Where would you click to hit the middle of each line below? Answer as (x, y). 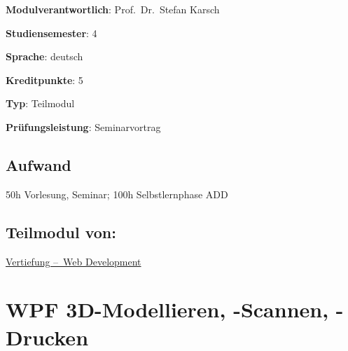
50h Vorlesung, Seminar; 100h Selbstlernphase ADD (117, 194)
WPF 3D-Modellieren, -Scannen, (167, 309)
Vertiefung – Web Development (74, 261)
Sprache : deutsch (44, 56)
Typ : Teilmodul (40, 103)
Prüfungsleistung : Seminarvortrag (83, 126)
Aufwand (39, 164)
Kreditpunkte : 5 (44, 80)
